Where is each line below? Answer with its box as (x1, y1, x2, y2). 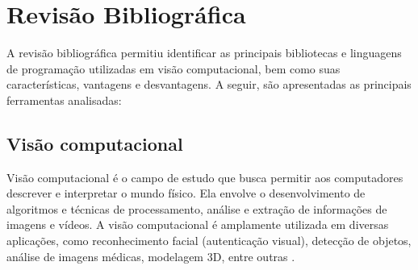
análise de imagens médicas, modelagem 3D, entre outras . (6, 247, 295, 264)
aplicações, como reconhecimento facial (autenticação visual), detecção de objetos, (6, 232, 412, 249)
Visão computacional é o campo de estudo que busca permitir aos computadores (6, 168, 403, 185)
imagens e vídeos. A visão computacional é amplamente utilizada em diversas (6, 216, 389, 233)
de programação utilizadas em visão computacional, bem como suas (6, 60, 341, 77)
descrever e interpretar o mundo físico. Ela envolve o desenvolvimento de (6, 185, 366, 201)
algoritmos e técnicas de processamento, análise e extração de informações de (6, 200, 387, 217)
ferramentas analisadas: (6, 91, 122, 108)
